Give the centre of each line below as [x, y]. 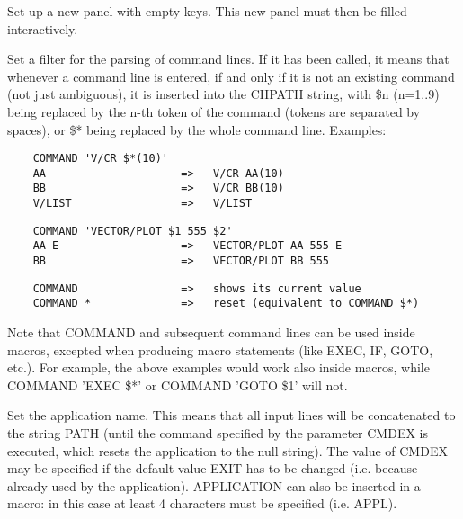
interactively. [43, 28]
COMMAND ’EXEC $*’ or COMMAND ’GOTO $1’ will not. [178, 385]
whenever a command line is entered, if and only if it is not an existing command [231, 76]
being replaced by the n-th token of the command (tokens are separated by [214, 111]
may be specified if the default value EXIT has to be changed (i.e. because [213, 468]
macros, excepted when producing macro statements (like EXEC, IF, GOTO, [220, 349]
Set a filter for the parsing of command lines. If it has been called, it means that [228, 59]
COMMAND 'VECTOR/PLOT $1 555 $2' [133, 231]
